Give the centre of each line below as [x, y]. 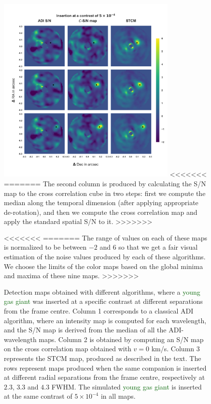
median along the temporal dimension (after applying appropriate [101, 202]
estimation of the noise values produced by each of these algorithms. [105, 257]
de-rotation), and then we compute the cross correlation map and [101, 212]
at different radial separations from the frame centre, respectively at [105, 377]
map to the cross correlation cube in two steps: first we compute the [105, 193]
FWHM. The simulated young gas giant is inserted [127, 386]
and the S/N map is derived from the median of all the [85, 330]
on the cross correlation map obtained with [68, 349]
